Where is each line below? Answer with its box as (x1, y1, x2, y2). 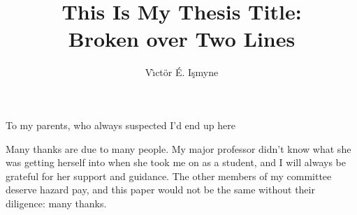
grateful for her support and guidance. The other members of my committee (6, 168, 332, 183)
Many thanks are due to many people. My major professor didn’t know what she (6, 141, 351, 156)
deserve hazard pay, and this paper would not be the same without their (6, 182, 315, 197)
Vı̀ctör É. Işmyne (145, 65, 219, 80)
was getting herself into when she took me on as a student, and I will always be (6, 155, 346, 170)
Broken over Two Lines (68, 24, 296, 53)
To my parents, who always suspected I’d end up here (6, 117, 235, 132)
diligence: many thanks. (6, 195, 107, 210)
